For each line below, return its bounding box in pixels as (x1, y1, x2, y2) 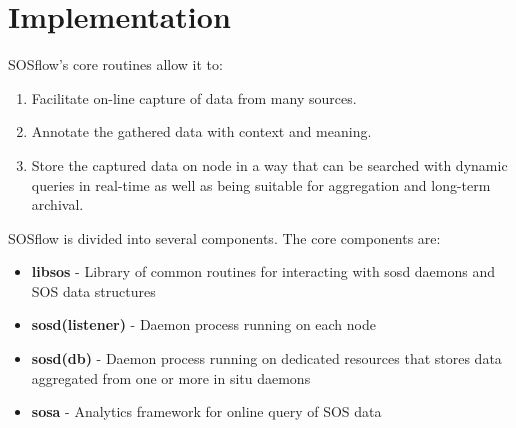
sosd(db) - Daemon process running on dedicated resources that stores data (31, 348, 502, 369)
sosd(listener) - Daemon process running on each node (31, 314, 376, 335)
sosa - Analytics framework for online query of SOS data (31, 401, 382, 422)
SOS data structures (31, 280, 156, 301)
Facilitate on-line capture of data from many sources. (31, 87, 357, 108)
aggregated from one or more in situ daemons (31, 367, 311, 388)
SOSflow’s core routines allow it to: (8, 54, 223, 75)
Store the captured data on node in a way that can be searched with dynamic (31, 154, 508, 175)
